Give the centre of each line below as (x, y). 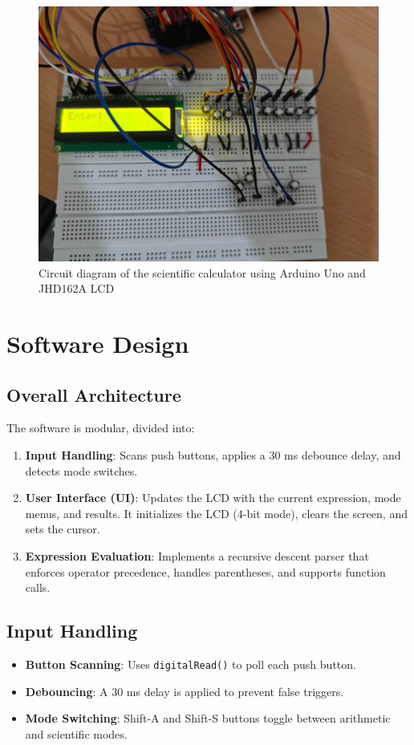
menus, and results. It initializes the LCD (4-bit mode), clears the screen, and (216, 513)
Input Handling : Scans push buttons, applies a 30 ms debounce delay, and (213, 454)
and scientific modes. (76, 733)
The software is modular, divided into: (101, 428)
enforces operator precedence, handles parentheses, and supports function (205, 571)
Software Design (98, 343)
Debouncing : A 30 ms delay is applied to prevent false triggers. (185, 691)
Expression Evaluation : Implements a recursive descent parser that (197, 555)
